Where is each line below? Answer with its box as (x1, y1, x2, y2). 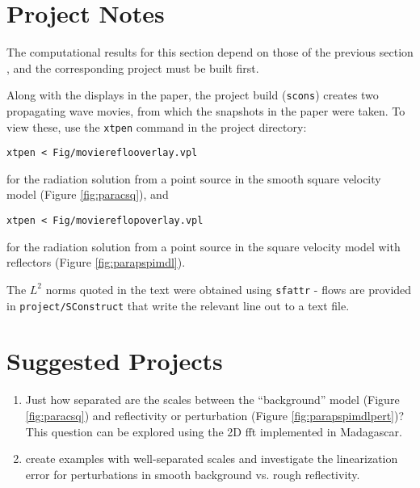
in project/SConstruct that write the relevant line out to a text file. (6, 297, 350, 313)
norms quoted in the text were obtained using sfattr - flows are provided (45, 280, 412, 297)
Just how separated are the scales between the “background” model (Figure (25, 391, 400, 408)
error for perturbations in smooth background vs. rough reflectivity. (25, 465, 360, 482)
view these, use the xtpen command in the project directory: (6, 118, 307, 135)
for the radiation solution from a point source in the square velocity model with (6, 238, 401, 255)
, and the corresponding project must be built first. (6, 59, 259, 76)
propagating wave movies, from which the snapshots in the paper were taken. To (6, 102, 405, 119)
